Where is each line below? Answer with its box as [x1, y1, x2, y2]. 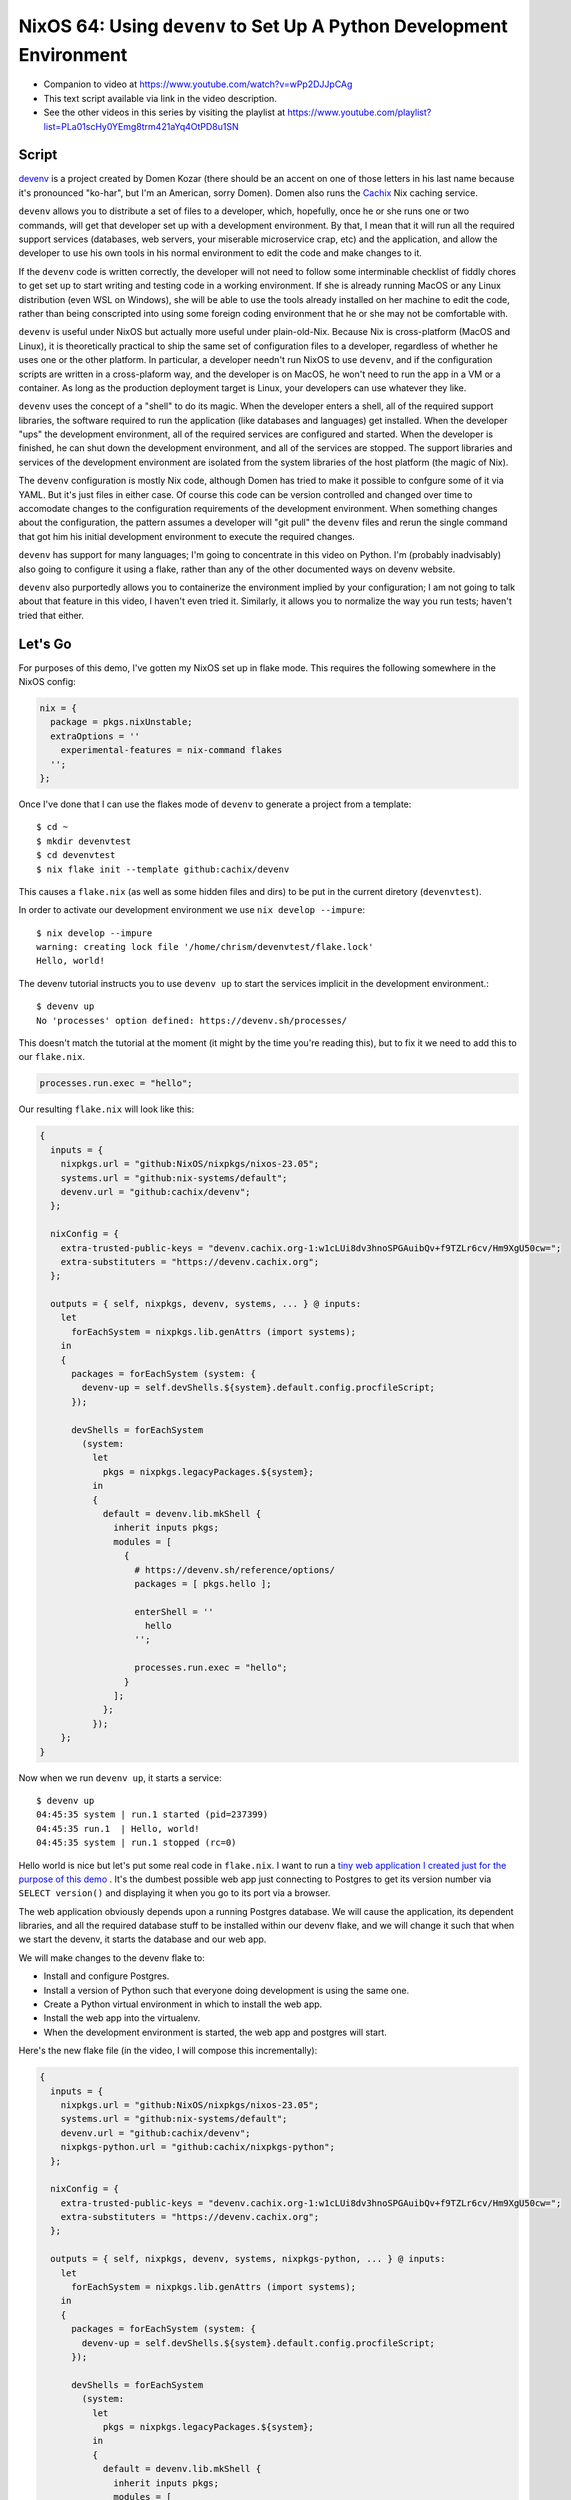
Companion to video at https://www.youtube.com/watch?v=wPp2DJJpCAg [43, 78, 353, 90]
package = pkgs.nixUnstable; [50, 716, 194, 728]
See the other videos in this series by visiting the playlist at [43, 106, 286, 119]
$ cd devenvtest [36, 850, 116, 861]
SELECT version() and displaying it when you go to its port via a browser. [18, 1887, 331, 1899]
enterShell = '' [134, 1606, 214, 1617]
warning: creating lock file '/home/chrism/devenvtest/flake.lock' [36, 941, 374, 953]
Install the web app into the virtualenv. [43, 2012, 201, 2024]
